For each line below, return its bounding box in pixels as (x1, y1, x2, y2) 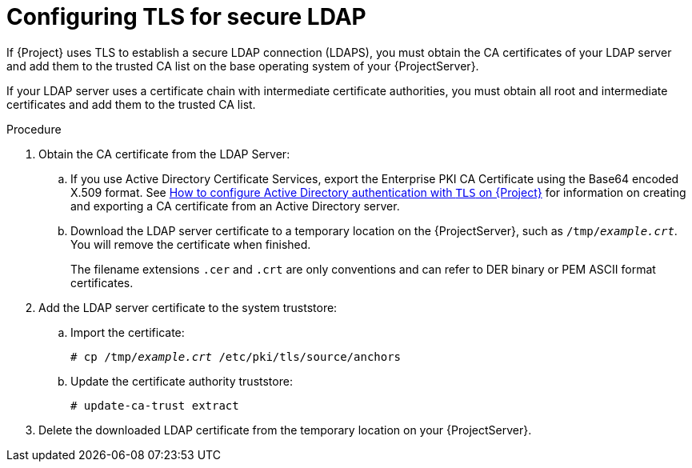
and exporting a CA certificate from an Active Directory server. (70, 198, 400, 213)
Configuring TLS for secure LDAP (6, 3, 366, 30)
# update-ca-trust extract (70, 398, 239, 412)
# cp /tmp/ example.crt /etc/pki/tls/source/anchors (70, 350, 402, 363)
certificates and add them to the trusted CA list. (6, 97, 256, 111)
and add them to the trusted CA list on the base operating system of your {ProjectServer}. (6, 58, 479, 73)
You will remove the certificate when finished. (70, 237, 311, 251)
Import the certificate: (70, 325, 185, 339)
